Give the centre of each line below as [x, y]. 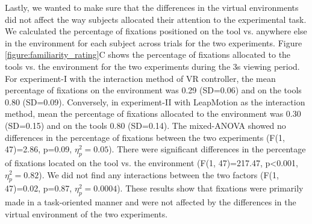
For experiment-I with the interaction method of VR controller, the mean [140, 78]
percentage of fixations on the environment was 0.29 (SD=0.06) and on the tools [153, 90]
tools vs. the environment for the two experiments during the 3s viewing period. [152, 66]
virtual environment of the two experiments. [86, 213]
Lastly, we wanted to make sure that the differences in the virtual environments [152, 7]
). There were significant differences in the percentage [207, 149]
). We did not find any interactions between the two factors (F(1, [159, 174]
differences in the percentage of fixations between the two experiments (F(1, [145, 137]
